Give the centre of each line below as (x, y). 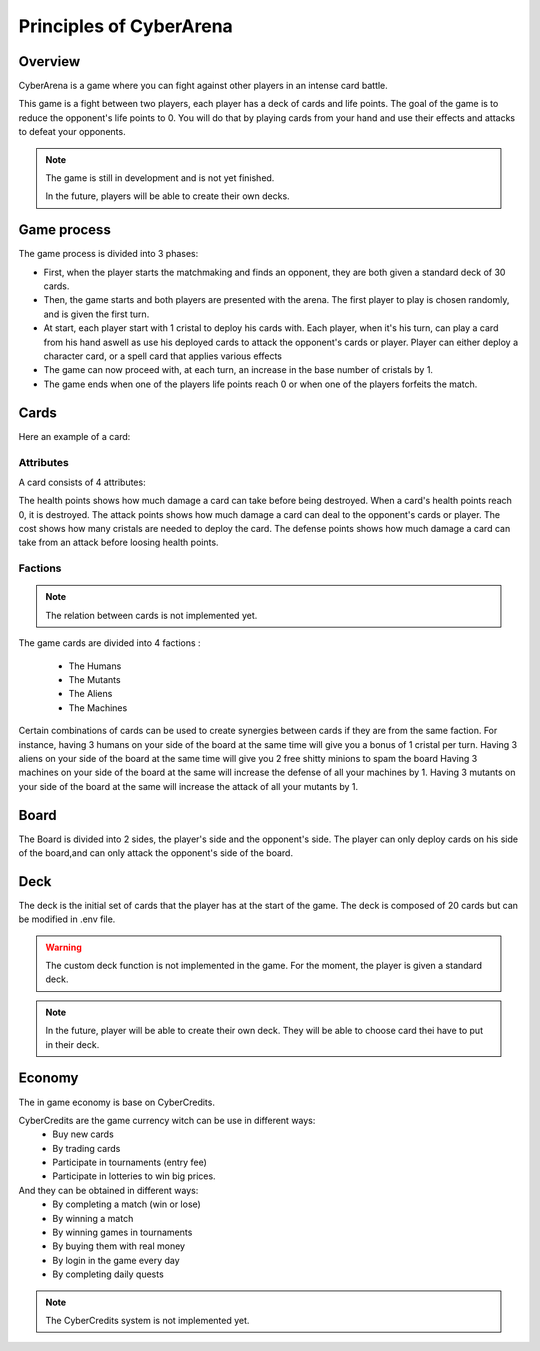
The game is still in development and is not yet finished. (160, 178)
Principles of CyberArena (126, 26)
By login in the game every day (116, 1260)
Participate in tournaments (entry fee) (129, 1162)
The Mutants (94, 679)
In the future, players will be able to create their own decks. (167, 196)
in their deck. (72, 1044)
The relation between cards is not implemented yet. (151, 615)
